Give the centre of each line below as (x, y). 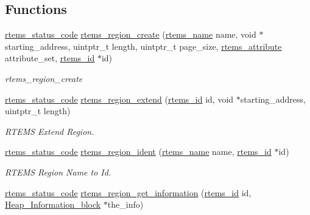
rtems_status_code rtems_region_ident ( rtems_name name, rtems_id (138, 152)
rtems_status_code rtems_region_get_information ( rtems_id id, (128, 192)
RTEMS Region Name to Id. (58, 172)
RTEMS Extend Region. (50, 131)
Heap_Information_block (53, 204)
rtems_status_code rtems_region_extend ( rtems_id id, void (119, 99)
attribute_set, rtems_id (50, 58)
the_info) (125, 204)
